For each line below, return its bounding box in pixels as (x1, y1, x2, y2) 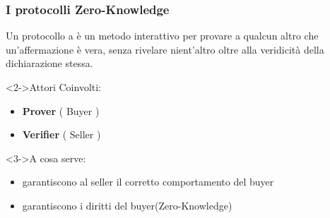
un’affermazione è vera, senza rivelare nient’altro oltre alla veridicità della (6, 42, 324, 56)
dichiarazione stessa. (6, 56, 93, 71)
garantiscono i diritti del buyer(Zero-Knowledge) (22, 198, 232, 212)
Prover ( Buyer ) (22, 103, 100, 118)
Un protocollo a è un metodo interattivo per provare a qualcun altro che (6, 28, 319, 43)
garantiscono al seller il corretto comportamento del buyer (22, 174, 274, 189)
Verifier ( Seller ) (22, 127, 101, 142)
